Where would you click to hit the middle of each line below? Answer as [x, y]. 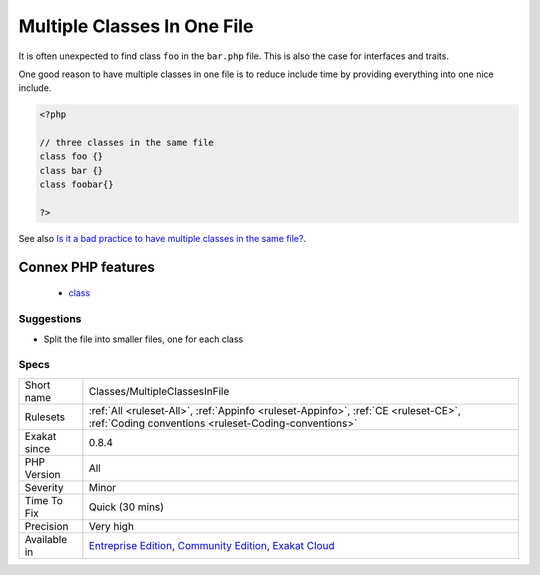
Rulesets [44, 417]
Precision [46, 526]
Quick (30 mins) [126, 507]
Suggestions [50, 319]
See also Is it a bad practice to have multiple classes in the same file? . [162, 239]
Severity [44, 487]
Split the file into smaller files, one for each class [143, 339]
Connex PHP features [86, 266]
